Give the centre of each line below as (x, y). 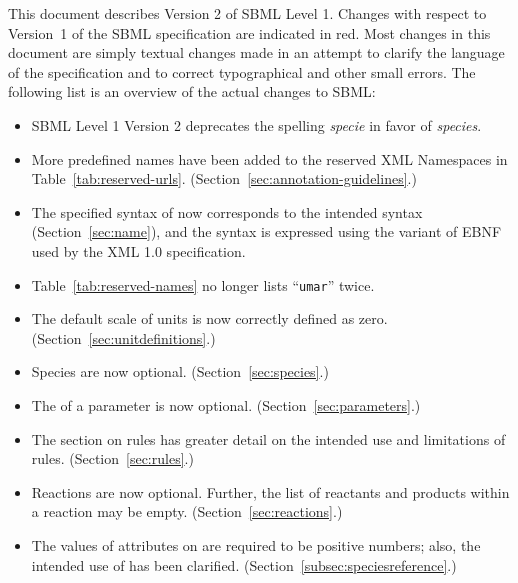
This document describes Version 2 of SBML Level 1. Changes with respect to (247, 13)
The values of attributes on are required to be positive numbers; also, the (256, 544)
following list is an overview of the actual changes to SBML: (192, 91)
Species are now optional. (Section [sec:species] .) (180, 371)
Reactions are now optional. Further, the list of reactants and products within (270, 491)
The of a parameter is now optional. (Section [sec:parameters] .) (226, 404)
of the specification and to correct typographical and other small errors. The (242, 71)
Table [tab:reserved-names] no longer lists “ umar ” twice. (203, 284)
